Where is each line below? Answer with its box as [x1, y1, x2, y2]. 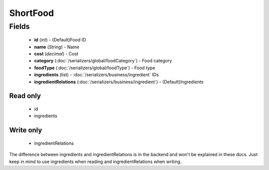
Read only [9, 92, 41, 100]
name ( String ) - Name [34, 44, 80, 50]
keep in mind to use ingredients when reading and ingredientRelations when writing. [9, 159, 182, 165]
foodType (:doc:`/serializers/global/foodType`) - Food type [34, 65, 155, 71]
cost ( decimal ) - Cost [34, 50, 79, 57]
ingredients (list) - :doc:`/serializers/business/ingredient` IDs [34, 72, 159, 78]
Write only [9, 126, 42, 135]
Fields [9, 22, 30, 31]
